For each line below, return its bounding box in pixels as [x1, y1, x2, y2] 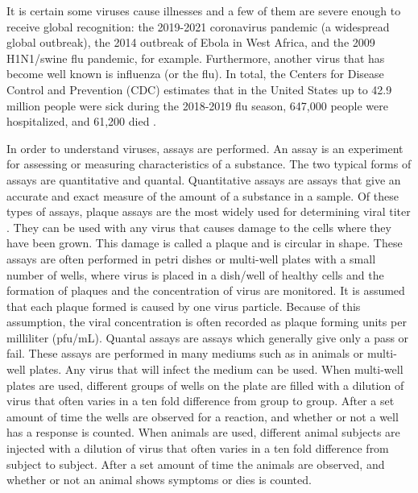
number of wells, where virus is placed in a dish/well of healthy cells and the [6, 266, 384, 283]
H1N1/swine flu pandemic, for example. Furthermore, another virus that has [6, 49, 385, 66]
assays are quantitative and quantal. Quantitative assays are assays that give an [6, 171, 401, 188]
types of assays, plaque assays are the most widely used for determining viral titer [6, 203, 411, 220]
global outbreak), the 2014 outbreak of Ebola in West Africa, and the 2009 [6, 34, 375, 51]
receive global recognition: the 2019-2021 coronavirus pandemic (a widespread [6, 18, 390, 35]
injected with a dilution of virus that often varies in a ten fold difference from [6, 440, 389, 457]
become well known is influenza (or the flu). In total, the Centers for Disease [6, 65, 384, 82]
